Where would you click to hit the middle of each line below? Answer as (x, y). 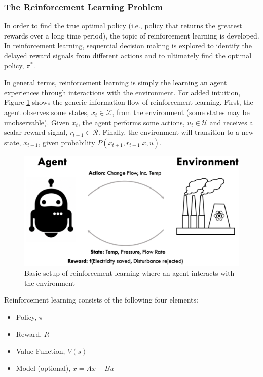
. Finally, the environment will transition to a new (176, 132)
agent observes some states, (47, 112)
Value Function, (41, 351)
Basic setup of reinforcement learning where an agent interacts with (129, 273)
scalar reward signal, (36, 132)
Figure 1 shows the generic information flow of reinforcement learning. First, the (129, 102)
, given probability (67, 142)
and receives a (231, 122)
